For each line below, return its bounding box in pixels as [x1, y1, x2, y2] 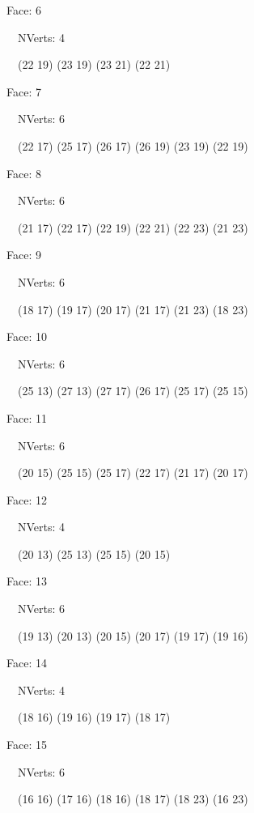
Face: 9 [6, 246, 41, 263]
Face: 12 [6, 491, 47, 508]
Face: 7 [6, 83, 41, 100]
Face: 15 [6, 736, 47, 753]
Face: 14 [6, 654, 47, 671]
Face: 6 [6, 2, 41, 18]
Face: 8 [6, 164, 41, 181]
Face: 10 [6, 328, 47, 345]
